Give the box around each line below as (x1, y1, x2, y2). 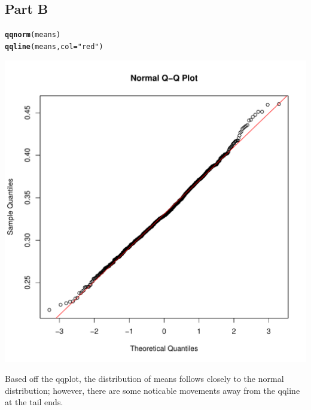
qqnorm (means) (5, 31, 61, 40)
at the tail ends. (5, 396, 63, 408)
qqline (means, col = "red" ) (5, 42, 103, 51)
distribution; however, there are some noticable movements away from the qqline (5, 384, 300, 396)
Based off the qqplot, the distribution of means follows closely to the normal (5, 372, 284, 385)
